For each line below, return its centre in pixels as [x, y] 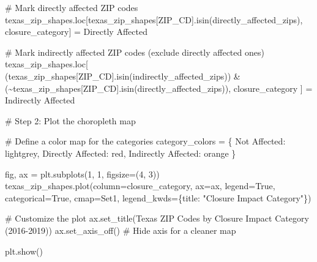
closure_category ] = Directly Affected [76, 32]
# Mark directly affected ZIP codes [72, 7]
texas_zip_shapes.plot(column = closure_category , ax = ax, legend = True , [140, 186]
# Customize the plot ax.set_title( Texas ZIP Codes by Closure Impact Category [157, 218]
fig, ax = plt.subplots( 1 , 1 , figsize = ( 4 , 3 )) [82, 174]
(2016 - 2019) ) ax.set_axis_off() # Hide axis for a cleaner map [121, 230]
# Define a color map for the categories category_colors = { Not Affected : [145, 141]
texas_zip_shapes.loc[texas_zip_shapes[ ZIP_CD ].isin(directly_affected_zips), [154, 19]
